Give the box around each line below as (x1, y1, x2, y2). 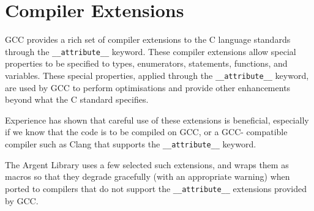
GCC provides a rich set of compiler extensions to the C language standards (5, 33, 291, 46)
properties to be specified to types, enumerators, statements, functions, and (5, 57, 288, 70)
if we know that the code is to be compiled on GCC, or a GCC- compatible (5, 125, 288, 138)
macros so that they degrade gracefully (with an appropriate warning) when (5, 170, 290, 183)
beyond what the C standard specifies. (5, 93, 149, 106)
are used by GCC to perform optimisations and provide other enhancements (5, 81, 291, 94)
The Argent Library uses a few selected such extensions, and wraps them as (5, 158, 289, 171)
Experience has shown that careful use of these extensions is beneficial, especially (5, 113, 309, 126)
